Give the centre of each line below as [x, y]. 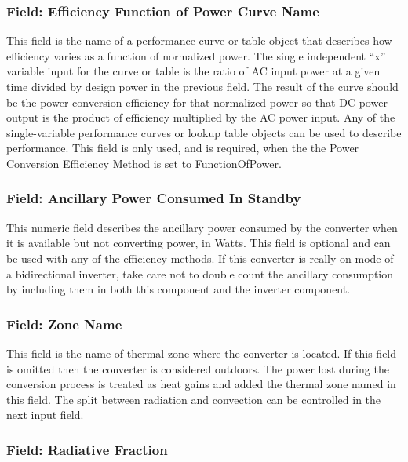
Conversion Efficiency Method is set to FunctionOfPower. [144, 163]
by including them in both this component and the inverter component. [178, 289]
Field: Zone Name [64, 324]
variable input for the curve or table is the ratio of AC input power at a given [193, 71]
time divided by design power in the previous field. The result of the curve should [202, 86]
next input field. [45, 415]
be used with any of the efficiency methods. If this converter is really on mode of [200, 258]
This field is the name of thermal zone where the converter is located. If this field [202, 353]
